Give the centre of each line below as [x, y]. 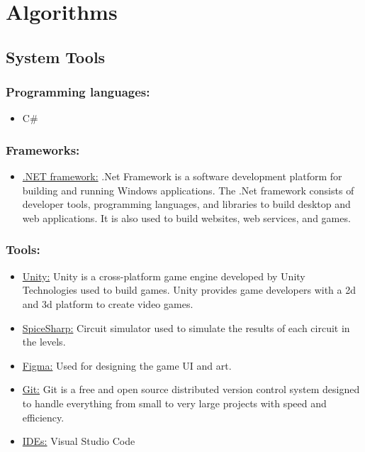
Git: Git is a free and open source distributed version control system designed [191, 389]
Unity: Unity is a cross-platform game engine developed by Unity [164, 276]
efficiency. [43, 417]
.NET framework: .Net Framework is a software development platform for [182, 176]
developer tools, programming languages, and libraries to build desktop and [186, 204]
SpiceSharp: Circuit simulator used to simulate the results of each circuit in [186, 327]
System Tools [56, 56]
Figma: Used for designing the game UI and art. [127, 365]
